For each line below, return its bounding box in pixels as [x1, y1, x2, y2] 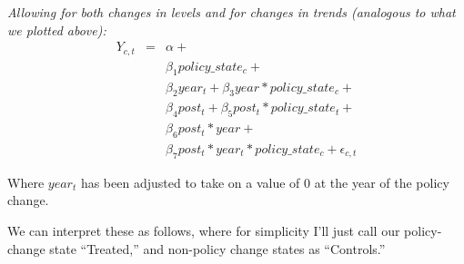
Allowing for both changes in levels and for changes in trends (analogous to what [7, 3, 456, 21]
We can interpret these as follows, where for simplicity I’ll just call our [7, 221, 400, 240]
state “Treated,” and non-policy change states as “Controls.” [49, 239, 386, 258]
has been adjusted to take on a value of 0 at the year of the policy [80, 172, 449, 191]
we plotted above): [7, 20, 106, 39]
